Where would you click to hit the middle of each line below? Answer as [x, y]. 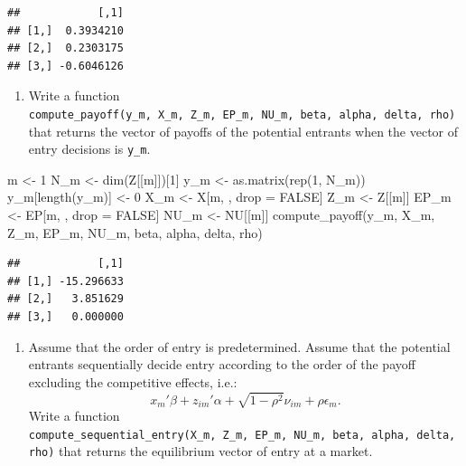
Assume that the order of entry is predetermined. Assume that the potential [239, 346]
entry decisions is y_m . [89, 149]
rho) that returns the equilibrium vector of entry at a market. [200, 451]
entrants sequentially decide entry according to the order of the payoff [222, 364]
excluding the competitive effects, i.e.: [133, 381]
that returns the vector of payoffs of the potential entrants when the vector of [243, 131]
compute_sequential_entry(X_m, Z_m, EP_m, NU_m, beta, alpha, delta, [242, 435]
